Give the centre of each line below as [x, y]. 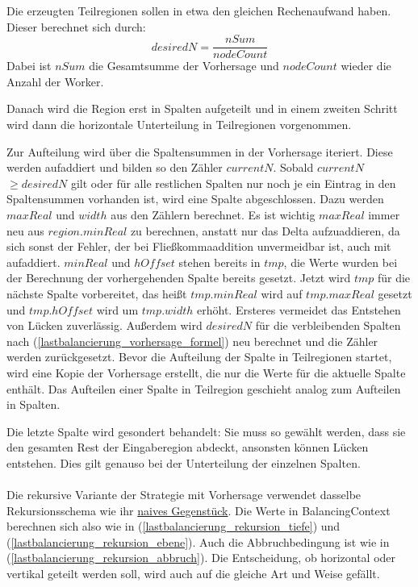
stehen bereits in [219, 262]
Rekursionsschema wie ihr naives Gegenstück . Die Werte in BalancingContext [199, 510]
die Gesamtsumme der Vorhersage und [184, 66]
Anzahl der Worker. [55, 81]
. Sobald [293, 167]
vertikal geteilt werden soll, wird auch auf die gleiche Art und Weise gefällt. [193, 574]
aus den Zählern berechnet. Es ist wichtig [213, 214]
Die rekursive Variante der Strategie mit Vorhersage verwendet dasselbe [184, 495]
